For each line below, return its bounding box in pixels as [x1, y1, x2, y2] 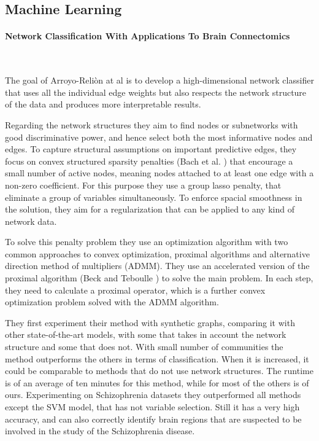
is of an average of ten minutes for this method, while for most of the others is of [5, 376, 309, 389]
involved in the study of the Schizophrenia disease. [5, 424, 195, 437]
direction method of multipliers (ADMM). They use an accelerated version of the [5, 259, 310, 272]
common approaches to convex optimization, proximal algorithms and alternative [5, 247, 310, 260]
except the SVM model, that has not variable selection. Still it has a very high [5, 400, 300, 413]
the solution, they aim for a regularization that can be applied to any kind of [5, 203, 294, 216]
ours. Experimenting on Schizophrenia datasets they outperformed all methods [5, 388, 301, 401]
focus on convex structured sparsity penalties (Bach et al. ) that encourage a [5, 154, 293, 167]
